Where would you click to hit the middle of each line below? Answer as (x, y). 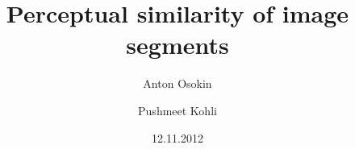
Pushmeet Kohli (177, 110)
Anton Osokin (177, 83)
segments (177, 45)
